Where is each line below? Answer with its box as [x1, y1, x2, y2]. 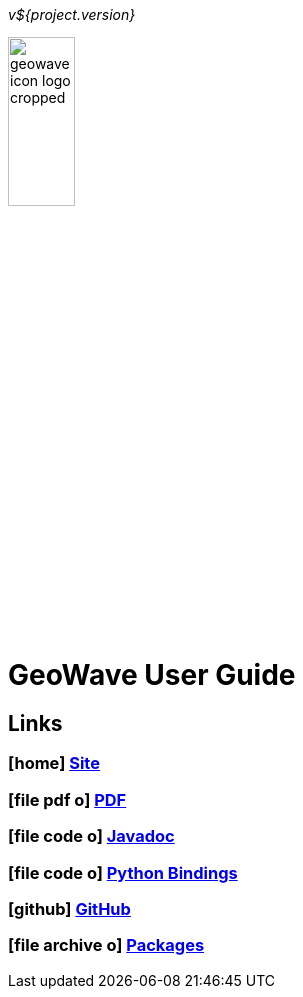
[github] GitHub [8, 898, 131, 919]
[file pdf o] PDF [8, 789, 127, 810]
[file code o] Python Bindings [8, 862, 238, 883]
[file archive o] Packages [8, 935, 205, 956]
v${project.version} [8, 6, 136, 23]
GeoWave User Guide [8, 658, 296, 693]
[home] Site [8, 753, 100, 774]
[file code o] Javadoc [8, 826, 175, 847]
